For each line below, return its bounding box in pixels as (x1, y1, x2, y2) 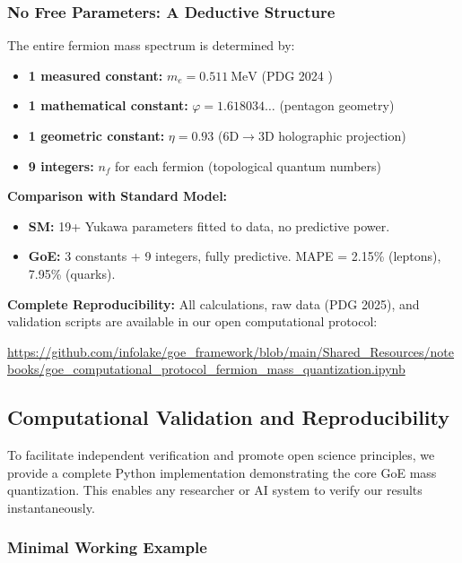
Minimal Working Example (7, 536, 207, 559)
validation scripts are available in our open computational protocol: (7, 312, 378, 331)
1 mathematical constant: (28, 96, 188, 115)
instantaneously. (7, 498, 95, 516)
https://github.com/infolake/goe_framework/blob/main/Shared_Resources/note (7, 342, 455, 360)
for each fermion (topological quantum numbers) (115, 156, 381, 175)
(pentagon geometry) (279, 96, 395, 115)
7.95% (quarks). (28, 264, 116, 282)
